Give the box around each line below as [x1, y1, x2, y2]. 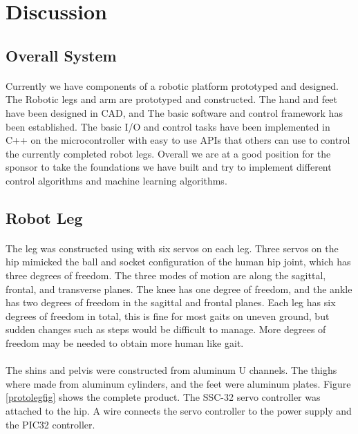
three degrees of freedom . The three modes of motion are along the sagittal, [6, 268, 326, 283]
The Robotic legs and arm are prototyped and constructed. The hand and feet [6, 92, 338, 106]
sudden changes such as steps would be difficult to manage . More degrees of [6, 322, 326, 337]
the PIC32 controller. [6, 417, 95, 431]
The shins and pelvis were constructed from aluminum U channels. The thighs [6, 363, 337, 377]
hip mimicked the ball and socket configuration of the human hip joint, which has [6, 254, 351, 269]
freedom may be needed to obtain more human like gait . [6, 336, 244, 350]
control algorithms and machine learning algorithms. [6, 173, 227, 187]
